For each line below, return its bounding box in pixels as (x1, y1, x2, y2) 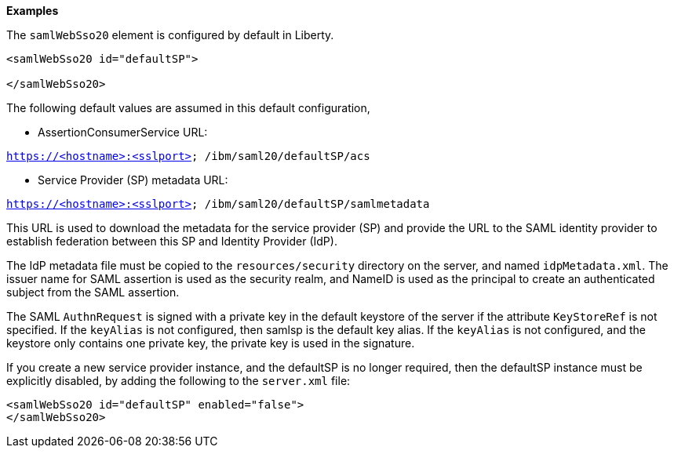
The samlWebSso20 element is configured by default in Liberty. (6, 28, 334, 42)
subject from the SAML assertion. (6, 285, 180, 299)
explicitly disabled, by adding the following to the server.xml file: (6, 374, 351, 387)
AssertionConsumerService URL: (38, 125, 208, 139)
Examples (6, 4, 59, 17)
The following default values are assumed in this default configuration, (6, 101, 370, 114)
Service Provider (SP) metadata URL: (38, 173, 228, 187)
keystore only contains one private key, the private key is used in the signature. (6, 336, 415, 350)
